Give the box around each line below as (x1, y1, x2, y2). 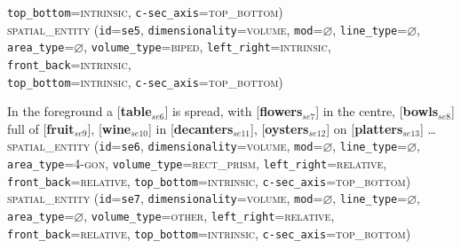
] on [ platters (326, 119, 403, 137)
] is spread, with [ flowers (164, 102, 303, 121)
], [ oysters (250, 119, 309, 137)
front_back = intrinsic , (7, 54, 131, 73)
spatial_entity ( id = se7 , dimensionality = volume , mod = (7, 189, 323, 207)
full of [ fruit (7, 119, 75, 137)
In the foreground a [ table (7, 102, 152, 121)
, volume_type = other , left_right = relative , (83, 206, 335, 225)
